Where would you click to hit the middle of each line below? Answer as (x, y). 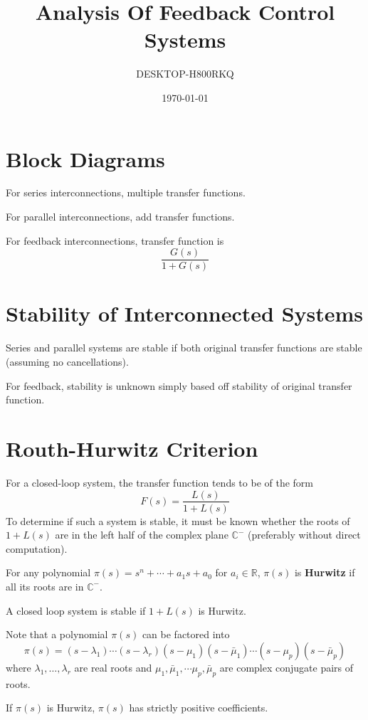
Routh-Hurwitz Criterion (132, 448)
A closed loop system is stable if (76, 610)
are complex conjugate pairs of (286, 667)
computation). (37, 548)
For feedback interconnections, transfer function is (115, 240)
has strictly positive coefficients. (199, 708)
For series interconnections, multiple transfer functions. (126, 192)
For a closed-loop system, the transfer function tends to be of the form (160, 482)
